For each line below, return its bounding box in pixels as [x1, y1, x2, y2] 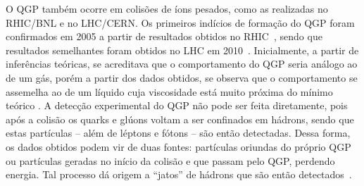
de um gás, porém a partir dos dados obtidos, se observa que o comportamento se [6, 70, 358, 85]
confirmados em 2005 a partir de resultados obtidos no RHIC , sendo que [6, 29, 322, 44]
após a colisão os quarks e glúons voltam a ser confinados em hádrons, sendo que [6, 111, 354, 126]
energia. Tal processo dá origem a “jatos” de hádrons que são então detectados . [6, 167, 352, 182]
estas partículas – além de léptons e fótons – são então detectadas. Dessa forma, [6, 125, 351, 140]
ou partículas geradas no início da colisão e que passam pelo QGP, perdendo [6, 153, 335, 168]
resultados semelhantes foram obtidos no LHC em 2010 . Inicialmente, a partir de [6, 42, 359, 57]
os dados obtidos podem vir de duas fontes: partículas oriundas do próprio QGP [6, 139, 351, 154]
